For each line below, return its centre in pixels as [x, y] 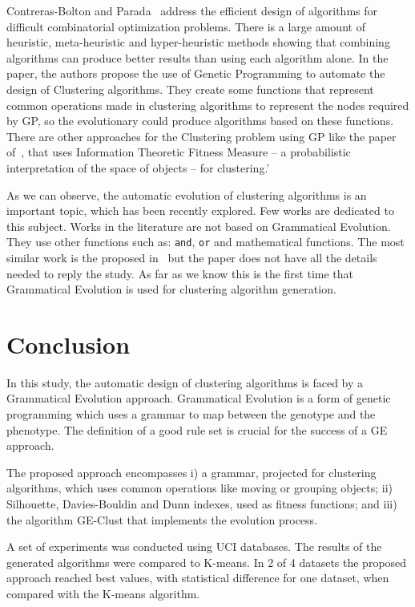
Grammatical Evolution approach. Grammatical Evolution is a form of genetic [199, 398]
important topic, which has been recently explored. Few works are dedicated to [200, 210]
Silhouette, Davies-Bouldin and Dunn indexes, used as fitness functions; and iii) [202, 504]
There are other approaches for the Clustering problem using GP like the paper [201, 136]
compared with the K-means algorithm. [103, 593]
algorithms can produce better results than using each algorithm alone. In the [197, 57]
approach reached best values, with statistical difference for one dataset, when [198, 578]
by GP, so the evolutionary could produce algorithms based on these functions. [200, 121]
